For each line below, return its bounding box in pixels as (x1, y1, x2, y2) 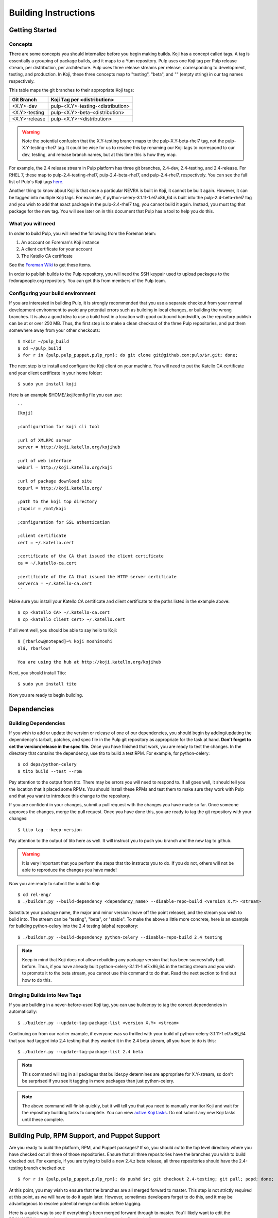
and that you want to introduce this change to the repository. (9, 793, 131, 799)
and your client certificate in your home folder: (9, 370, 102, 376)
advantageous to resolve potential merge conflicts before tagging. (9, 1201, 142, 1207)
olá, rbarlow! (17, 646, 51, 651)
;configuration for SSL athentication (17, 519, 110, 525)
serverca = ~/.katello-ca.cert (17, 581, 92, 587)
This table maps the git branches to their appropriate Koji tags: (9, 87, 134, 93)
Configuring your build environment (9, 290, 96, 297)
